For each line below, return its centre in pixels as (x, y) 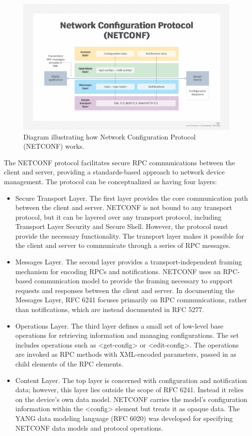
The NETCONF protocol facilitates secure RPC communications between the (119, 162)
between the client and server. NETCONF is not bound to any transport (124, 207)
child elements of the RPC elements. (69, 364)
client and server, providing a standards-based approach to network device (114, 172)
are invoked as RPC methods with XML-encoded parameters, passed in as (126, 354)
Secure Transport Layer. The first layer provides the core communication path (132, 198)
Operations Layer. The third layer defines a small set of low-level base (119, 325)
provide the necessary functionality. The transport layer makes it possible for (130, 235)
